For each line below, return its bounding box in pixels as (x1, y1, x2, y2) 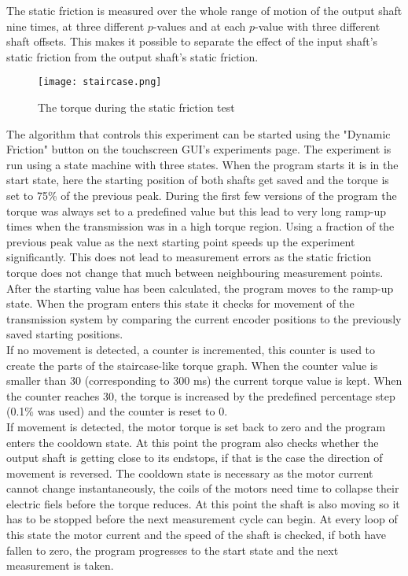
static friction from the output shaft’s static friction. (6, 48, 259, 65)
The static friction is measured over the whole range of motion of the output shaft (6, 2, 402, 18)
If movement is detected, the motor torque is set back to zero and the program (6, 418, 386, 434)
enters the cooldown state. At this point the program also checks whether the (6, 434, 379, 450)
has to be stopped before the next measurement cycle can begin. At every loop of (6, 511, 398, 527)
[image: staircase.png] (38, 76, 162, 88)
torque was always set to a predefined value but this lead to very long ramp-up (6, 202, 387, 219)
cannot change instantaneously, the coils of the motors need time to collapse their (6, 480, 399, 497)
